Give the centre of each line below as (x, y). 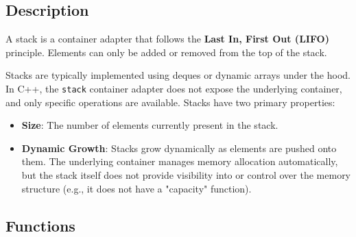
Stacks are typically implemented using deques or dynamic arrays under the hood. (178, 75)
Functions (40, 225)
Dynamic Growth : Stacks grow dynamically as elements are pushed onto (179, 148)
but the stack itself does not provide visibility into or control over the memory (186, 175)
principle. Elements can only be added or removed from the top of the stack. (166, 52)
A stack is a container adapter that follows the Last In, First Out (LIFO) (167, 39)
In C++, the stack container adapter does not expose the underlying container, (174, 88)
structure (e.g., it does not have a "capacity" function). (137, 188)
